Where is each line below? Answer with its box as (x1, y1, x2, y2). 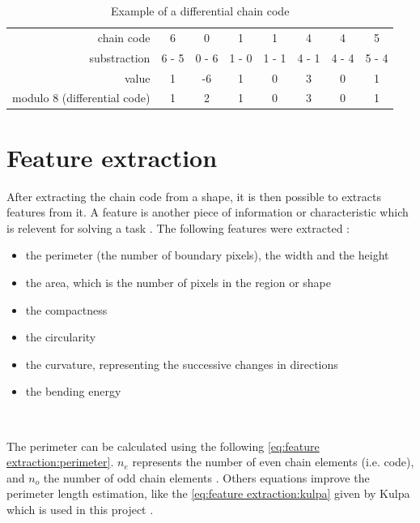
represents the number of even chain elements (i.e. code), (132, 453, 414, 470)
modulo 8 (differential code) (12, 89, 151, 106)
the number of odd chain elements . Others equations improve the (43, 469, 370, 486)
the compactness (25, 301, 108, 318)
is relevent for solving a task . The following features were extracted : (6, 219, 350, 236)
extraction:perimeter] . (6, 453, 114, 470)
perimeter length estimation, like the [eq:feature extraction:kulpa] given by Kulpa (6, 485, 410, 502)
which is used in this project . (6, 500, 154, 517)
